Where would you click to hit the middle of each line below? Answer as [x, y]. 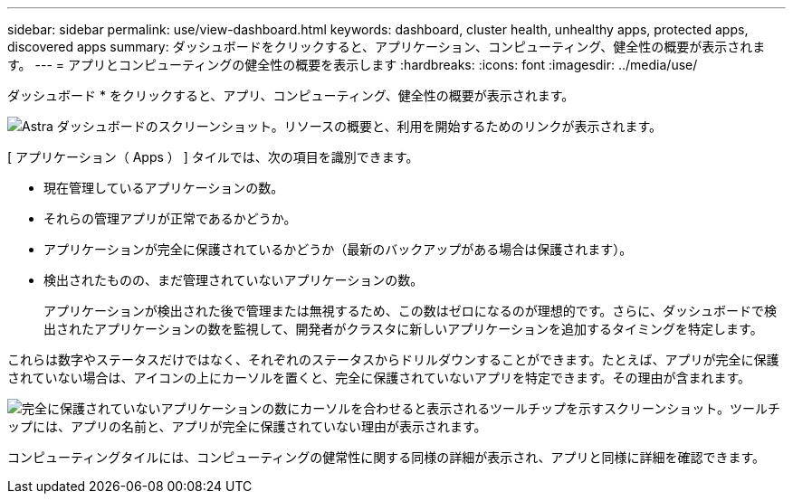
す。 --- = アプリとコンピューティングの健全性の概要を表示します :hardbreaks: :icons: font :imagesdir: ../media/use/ [353, 65]
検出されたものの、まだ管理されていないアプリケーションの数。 [234, 280]
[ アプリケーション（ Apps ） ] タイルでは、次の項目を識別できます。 [213, 157]
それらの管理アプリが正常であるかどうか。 [170, 218]
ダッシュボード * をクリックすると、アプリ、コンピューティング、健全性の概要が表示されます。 [291, 95]
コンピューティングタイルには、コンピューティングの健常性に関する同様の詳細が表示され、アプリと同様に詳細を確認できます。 [387, 457]
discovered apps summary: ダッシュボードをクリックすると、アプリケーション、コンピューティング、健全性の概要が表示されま [387, 47]
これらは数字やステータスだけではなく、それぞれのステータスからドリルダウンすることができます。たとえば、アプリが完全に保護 [393, 359]
